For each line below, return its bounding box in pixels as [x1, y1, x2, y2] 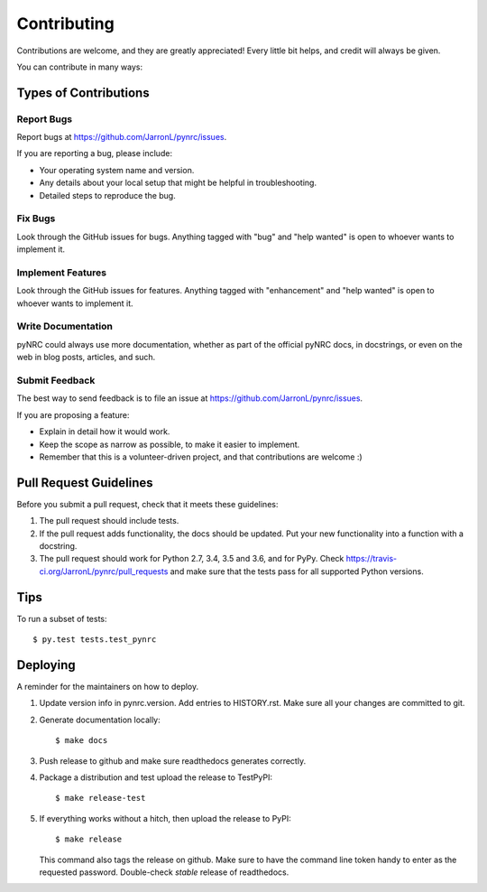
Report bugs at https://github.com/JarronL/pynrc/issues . [16, 132, 227, 143]
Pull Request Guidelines [16, 475, 153, 490]
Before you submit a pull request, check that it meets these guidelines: [16, 498, 279, 509]
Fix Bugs [16, 212, 56, 225]
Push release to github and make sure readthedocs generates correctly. [39, 755, 307, 767]
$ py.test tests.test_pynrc [32, 635, 157, 645]
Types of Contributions [16, 85, 150, 100]
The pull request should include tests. [39, 516, 179, 526]
